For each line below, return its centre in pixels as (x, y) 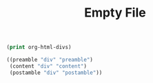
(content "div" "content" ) (48, 66)
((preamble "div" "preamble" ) (50, 60)
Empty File (115, 13)
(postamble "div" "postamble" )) (56, 73)
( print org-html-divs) (39, 47)
